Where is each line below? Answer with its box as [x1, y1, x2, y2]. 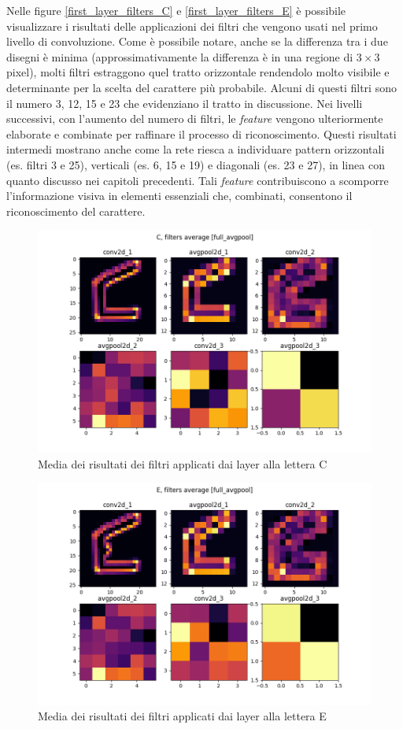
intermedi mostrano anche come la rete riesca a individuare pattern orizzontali [6, 141, 385, 157]
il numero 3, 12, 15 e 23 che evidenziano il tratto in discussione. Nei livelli [6, 94, 363, 111]
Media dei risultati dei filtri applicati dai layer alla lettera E [38, 708, 327, 724]
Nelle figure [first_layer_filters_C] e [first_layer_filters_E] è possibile [6, 2, 346, 18]
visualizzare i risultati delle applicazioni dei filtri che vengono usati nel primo [6, 17, 378, 34]
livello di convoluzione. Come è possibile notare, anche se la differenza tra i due [6, 33, 388, 50]
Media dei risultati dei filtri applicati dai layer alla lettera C [38, 455, 327, 472]
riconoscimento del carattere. [6, 202, 146, 219]
